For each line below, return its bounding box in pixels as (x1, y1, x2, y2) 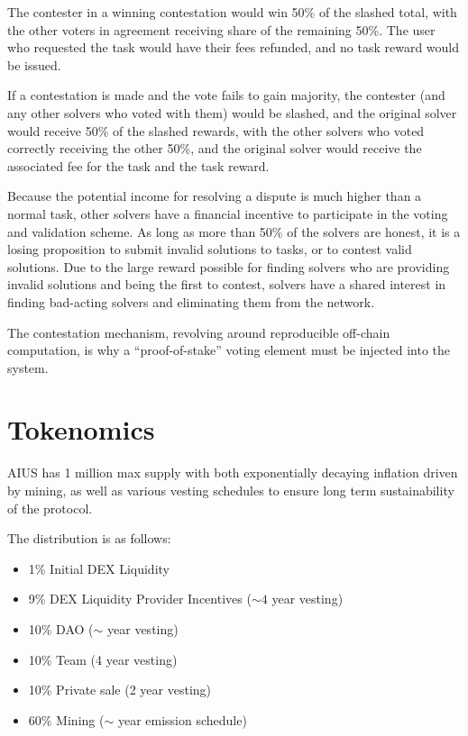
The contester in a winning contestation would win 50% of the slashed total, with (7, 3, 457, 21)
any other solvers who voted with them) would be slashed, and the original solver (7, 103, 457, 122)
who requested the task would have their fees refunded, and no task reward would (7, 38, 460, 57)
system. (7, 358, 49, 377)
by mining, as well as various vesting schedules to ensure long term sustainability (7, 481, 454, 499)
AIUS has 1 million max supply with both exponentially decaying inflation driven (7, 463, 458, 482)
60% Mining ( (28, 710, 105, 729)
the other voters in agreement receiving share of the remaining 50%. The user (7, 20, 436, 39)
